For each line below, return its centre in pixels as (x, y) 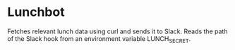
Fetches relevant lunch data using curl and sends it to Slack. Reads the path (117, 31)
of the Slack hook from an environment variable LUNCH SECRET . (99, 39)
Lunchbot (36, 12)
